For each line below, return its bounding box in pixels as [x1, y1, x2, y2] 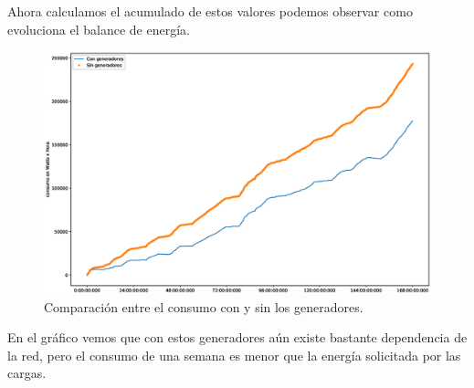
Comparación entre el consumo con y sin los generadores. [44, 297, 363, 316]
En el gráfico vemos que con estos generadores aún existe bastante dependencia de [7, 328, 468, 347]
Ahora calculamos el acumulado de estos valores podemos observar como [7, 2, 413, 20]
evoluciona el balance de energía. [7, 19, 190, 38]
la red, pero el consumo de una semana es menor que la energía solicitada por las [7, 345, 461, 364]
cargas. [7, 363, 47, 383]
